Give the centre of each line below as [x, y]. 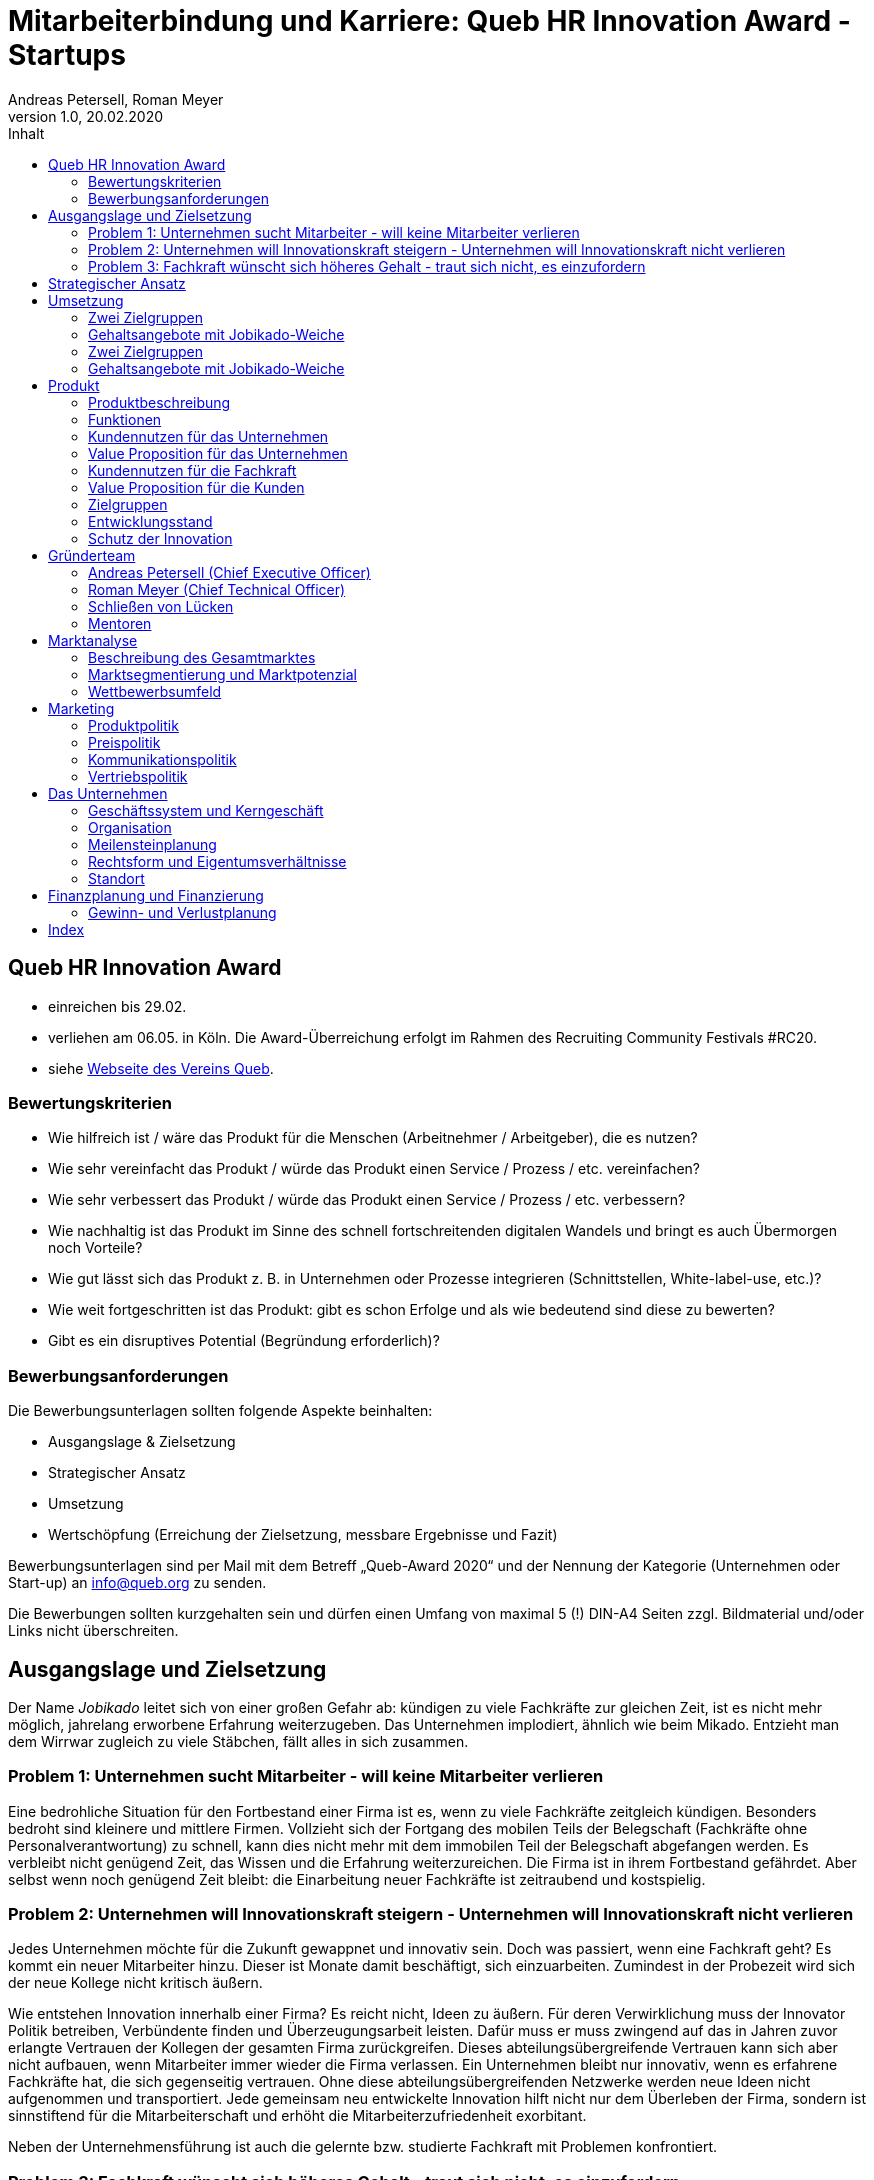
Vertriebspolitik [138, 776]
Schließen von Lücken [161, 606]
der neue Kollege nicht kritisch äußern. [135, 1983]
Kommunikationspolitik [162, 759]
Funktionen [125, 419]
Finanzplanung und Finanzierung [156, 895]
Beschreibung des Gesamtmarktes [202, 657]
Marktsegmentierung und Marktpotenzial [222, 674]
